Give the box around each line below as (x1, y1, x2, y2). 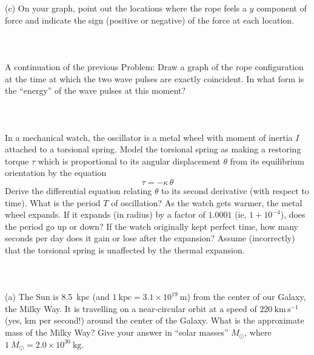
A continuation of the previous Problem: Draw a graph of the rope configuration (5, 60, 304, 73)
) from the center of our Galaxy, (187, 290, 306, 303)
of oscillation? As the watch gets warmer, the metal (111, 196, 302, 209)
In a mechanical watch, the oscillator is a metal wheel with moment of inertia (5, 131, 293, 143)
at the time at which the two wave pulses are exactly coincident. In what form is (5, 72, 304, 85)
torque (5, 154, 29, 167)
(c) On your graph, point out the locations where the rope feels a (5, 2, 247, 14)
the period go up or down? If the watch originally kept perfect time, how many (5, 220, 298, 232)
